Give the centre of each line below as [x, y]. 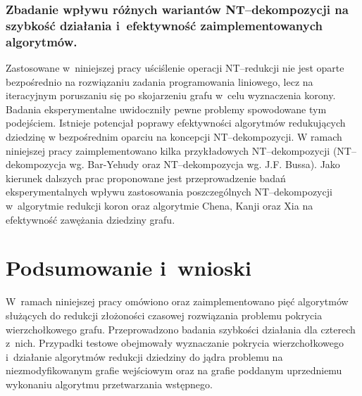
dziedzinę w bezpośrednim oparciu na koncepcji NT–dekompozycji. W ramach [174, 137]
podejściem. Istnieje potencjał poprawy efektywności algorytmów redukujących [176, 123]
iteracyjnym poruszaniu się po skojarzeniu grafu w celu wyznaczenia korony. [171, 95]
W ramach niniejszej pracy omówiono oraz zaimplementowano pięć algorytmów [177, 301]
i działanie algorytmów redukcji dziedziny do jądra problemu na [144, 356]
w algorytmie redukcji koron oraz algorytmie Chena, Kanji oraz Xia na [160, 205]
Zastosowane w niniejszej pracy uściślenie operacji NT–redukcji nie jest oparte [175, 68]
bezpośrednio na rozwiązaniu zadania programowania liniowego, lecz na [160, 81]
